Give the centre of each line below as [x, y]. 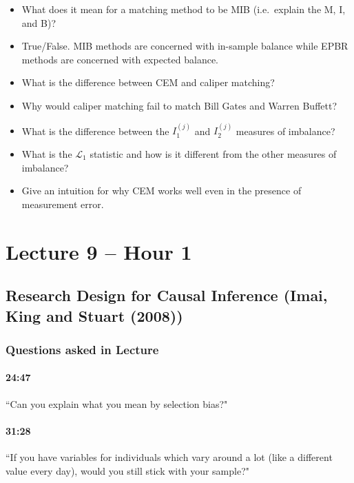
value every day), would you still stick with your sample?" [127, 470]
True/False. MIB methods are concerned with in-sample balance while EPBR [185, 46]
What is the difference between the [95, 131]
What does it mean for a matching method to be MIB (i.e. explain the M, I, [184, 9]
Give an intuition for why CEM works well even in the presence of [162, 191]
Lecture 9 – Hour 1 [99, 251]
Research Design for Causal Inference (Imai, [167, 295]
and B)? [39, 22]
